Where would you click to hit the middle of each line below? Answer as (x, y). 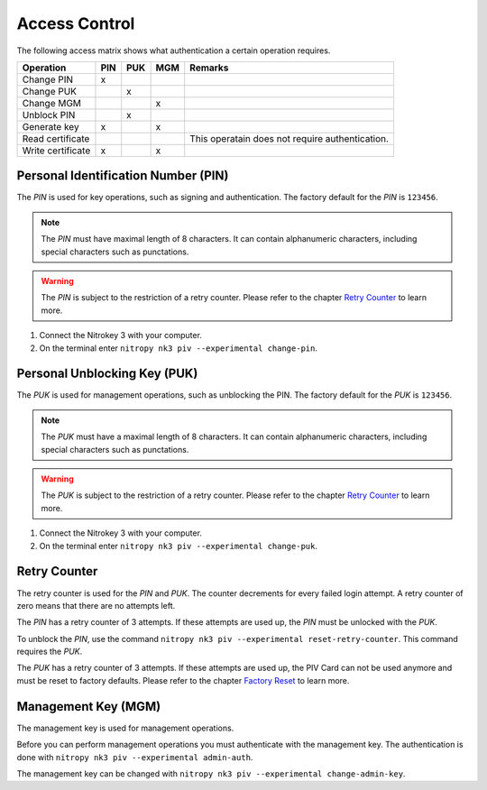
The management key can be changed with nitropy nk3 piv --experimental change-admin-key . (211, 773)
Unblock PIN (49, 115)
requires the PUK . (50, 652)
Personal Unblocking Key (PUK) (107, 374)
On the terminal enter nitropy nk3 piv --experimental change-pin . (178, 348)
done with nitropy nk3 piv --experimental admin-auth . (135, 757)
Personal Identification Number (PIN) (123, 176)
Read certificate (56, 138)
